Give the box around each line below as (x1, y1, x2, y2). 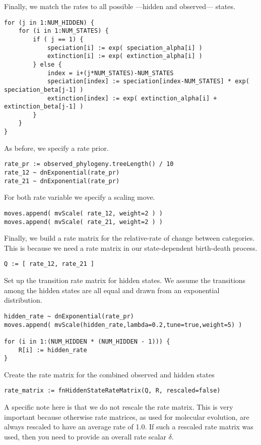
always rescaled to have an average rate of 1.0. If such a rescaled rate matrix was (4, 421, 253, 432)
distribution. (4, 295, 42, 305)
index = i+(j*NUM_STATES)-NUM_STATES (47, 69, 174, 77)
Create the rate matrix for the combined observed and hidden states (4, 369, 215, 379)
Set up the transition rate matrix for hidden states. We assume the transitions (4, 275, 246, 286)
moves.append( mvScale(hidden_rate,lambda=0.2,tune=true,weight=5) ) (4, 321, 242, 328)
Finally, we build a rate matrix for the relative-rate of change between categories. (4, 233, 255, 243)
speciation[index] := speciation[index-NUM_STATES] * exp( (47, 78, 249, 85)
